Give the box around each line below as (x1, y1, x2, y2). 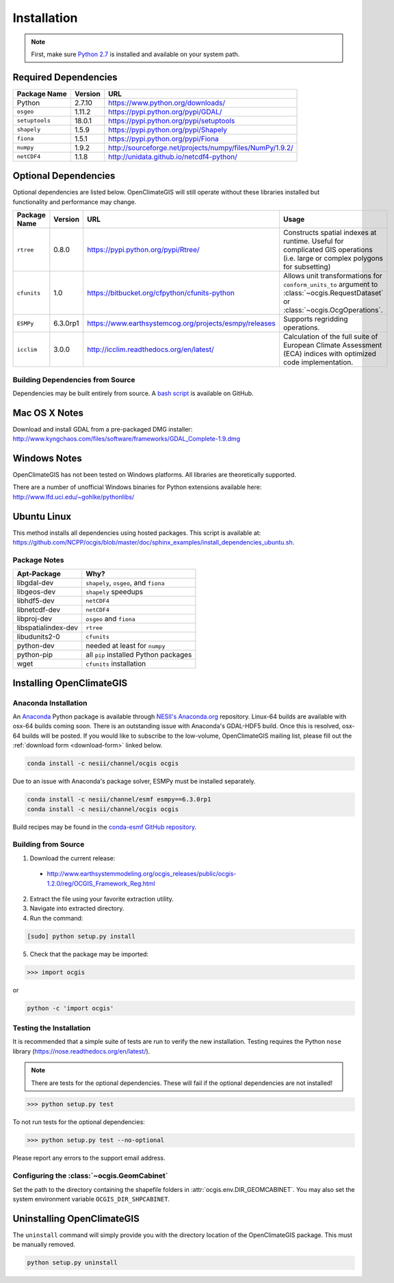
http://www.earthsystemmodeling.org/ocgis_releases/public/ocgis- (47, 870, 237, 878)
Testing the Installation (12, 1023, 91, 1032)
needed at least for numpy (86, 641, 166, 651)
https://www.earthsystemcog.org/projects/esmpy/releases (86, 319, 276, 328)
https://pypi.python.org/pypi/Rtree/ (86, 245, 200, 255)
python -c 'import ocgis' (27, 1004, 114, 1012)
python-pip (16, 650, 53, 660)
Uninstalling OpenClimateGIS (12, 1212, 140, 1224)
